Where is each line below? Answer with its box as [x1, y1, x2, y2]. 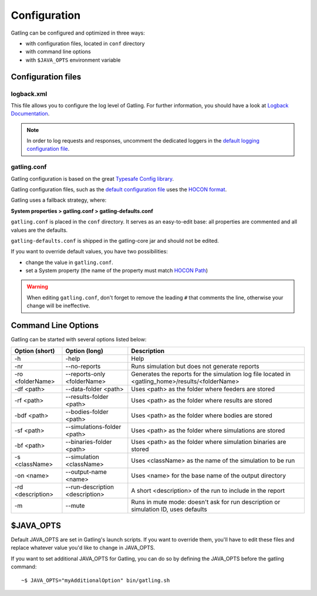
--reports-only [65, 370, 106, 378]
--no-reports [65, 362, 101, 370]
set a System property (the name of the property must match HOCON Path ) [25, 267, 208, 274]
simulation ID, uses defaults [131, 505, 208, 513]
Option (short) [14, 347, 55, 355]
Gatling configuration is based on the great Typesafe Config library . [11, 175, 174, 182]
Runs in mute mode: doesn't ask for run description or [131, 497, 281, 506]
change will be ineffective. [26, 302, 90, 309]
